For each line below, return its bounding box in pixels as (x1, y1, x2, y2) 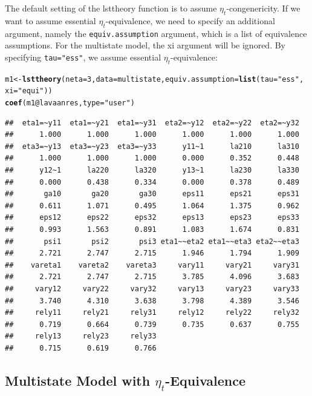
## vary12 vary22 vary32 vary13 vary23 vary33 (5, 284, 299, 293)
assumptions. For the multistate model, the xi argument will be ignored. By (5, 39, 285, 51)
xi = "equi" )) (5, 87, 53, 96)
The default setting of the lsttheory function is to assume (5, 2, 217, 14)
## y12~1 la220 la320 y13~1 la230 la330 (5, 165, 299, 174)
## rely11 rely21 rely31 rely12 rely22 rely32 (5, 308, 299, 317)
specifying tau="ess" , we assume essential (5, 50, 161, 63)
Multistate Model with (5, 371, 151, 389)
